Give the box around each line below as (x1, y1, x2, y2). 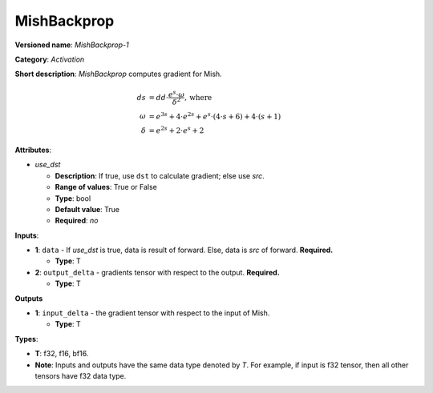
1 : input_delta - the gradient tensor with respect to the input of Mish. (34, 308, 270, 318)
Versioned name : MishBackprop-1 (14, 40, 129, 50)
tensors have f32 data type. (34, 371, 127, 380)
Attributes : (14, 145, 52, 154)
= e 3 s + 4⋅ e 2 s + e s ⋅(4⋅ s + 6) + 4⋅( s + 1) (148, 110, 281, 121)
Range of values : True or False (55, 182, 158, 192)
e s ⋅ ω (168, 88, 185, 99)
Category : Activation (14, 54, 85, 64)
